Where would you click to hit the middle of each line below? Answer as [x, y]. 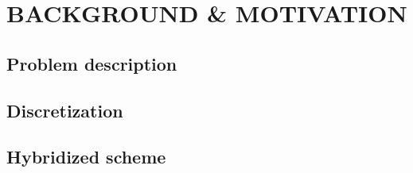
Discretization [65, 110]
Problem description [92, 63]
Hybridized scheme [86, 157]
